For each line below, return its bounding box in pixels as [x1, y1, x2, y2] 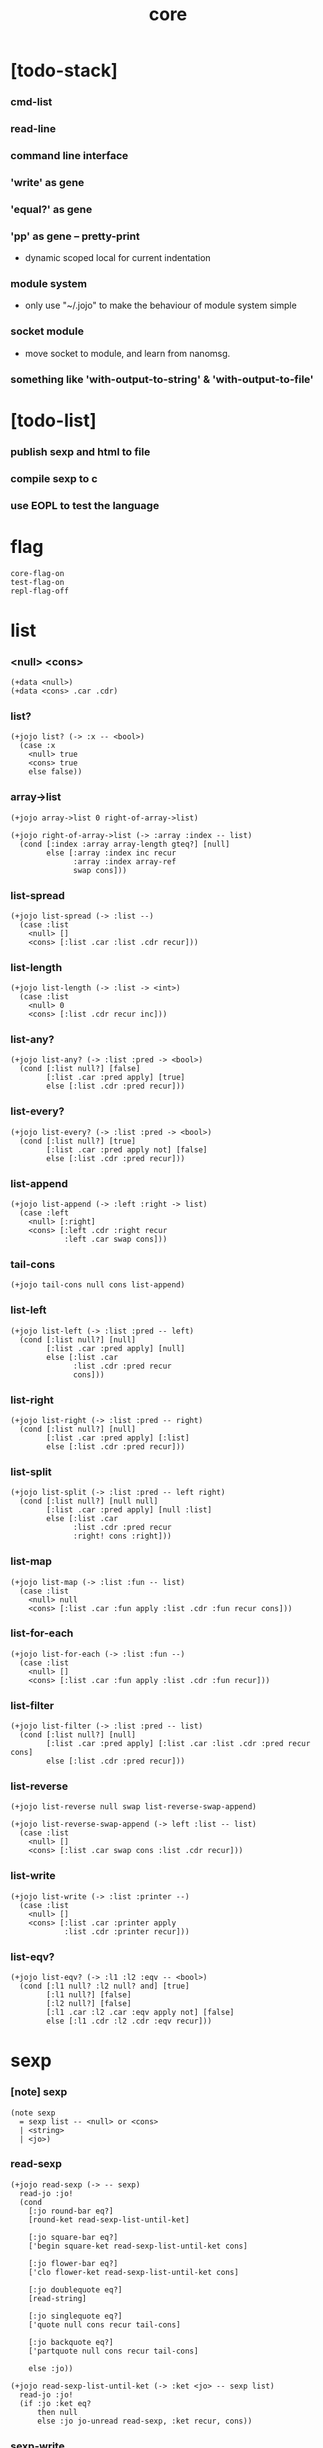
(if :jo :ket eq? [19, 2398, 92, 2408]
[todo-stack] [10, 59, 118, 82]
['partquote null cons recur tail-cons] [28, 2346, 199, 2356]
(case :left [19, 1208, 70, 1218]
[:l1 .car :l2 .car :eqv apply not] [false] [46, 2008, 235, 2018]
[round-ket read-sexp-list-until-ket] [28, 2214, 190, 2225]
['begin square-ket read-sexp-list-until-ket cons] [28, 2241, 248, 2251]
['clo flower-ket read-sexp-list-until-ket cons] [28, 2267, 240, 2277]
